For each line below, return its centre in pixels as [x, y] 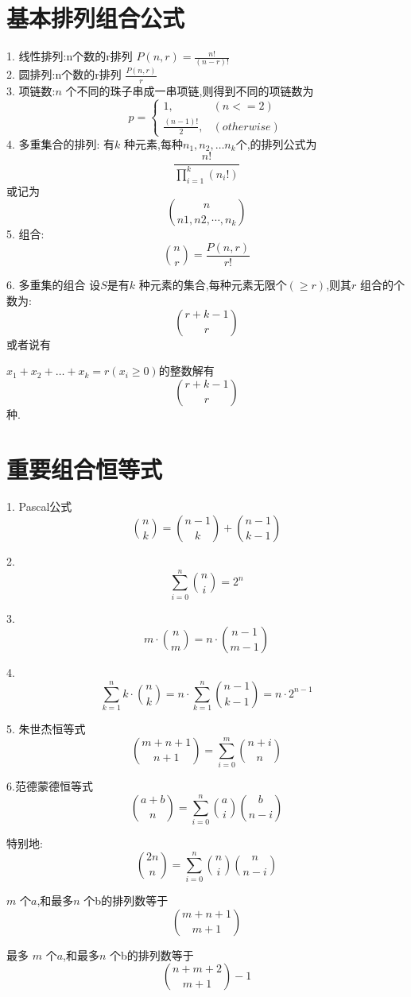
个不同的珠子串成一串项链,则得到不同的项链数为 [190, 90]
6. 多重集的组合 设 [54, 285]
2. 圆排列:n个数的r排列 [64, 74]
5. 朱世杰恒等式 [46, 729]
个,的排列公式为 [276, 143]
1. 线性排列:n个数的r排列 [70, 56]
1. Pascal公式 [39, 506]
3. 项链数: [31, 90]
